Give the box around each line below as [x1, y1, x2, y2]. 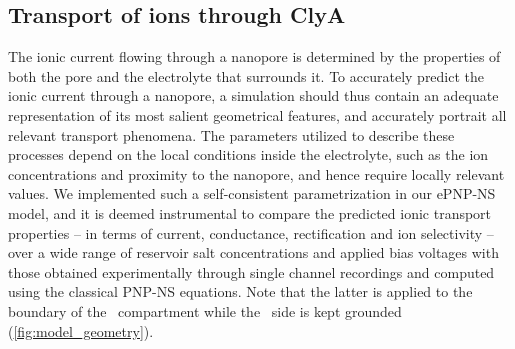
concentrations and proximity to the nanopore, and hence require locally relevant [8, 163, 505, 184]
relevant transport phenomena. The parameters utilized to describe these [8, 124, 455, 145]
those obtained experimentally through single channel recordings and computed [8, 261, 495, 282]
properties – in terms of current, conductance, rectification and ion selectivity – [8, 222, 494, 243]
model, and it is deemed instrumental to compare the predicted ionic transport [8, 202, 492, 223]
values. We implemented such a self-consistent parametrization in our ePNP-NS [8, 183, 496, 204]
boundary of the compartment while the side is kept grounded [8, 300, 402, 321]
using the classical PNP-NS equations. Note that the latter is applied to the [8, 281, 473, 302]
